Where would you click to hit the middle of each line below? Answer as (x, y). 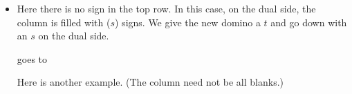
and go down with (309, 22)
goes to (32, 58)
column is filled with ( (64, 22)
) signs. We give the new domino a (188, 22)
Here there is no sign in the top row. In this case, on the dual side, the (166, 8)
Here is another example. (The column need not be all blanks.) (150, 82)
